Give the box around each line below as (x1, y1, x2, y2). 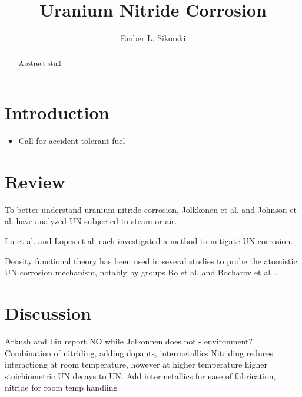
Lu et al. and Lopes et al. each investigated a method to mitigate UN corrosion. (5, 235, 293, 247)
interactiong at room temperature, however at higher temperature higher (5, 358, 268, 370)
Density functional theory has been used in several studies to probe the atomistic (5, 254, 297, 267)
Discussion (5, 300, 91, 324)
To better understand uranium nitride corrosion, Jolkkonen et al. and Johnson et (5, 203, 297, 215)
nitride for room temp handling (5, 381, 118, 393)
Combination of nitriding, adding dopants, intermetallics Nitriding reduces (5, 346, 273, 359)
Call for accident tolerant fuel (18, 134, 125, 147)
